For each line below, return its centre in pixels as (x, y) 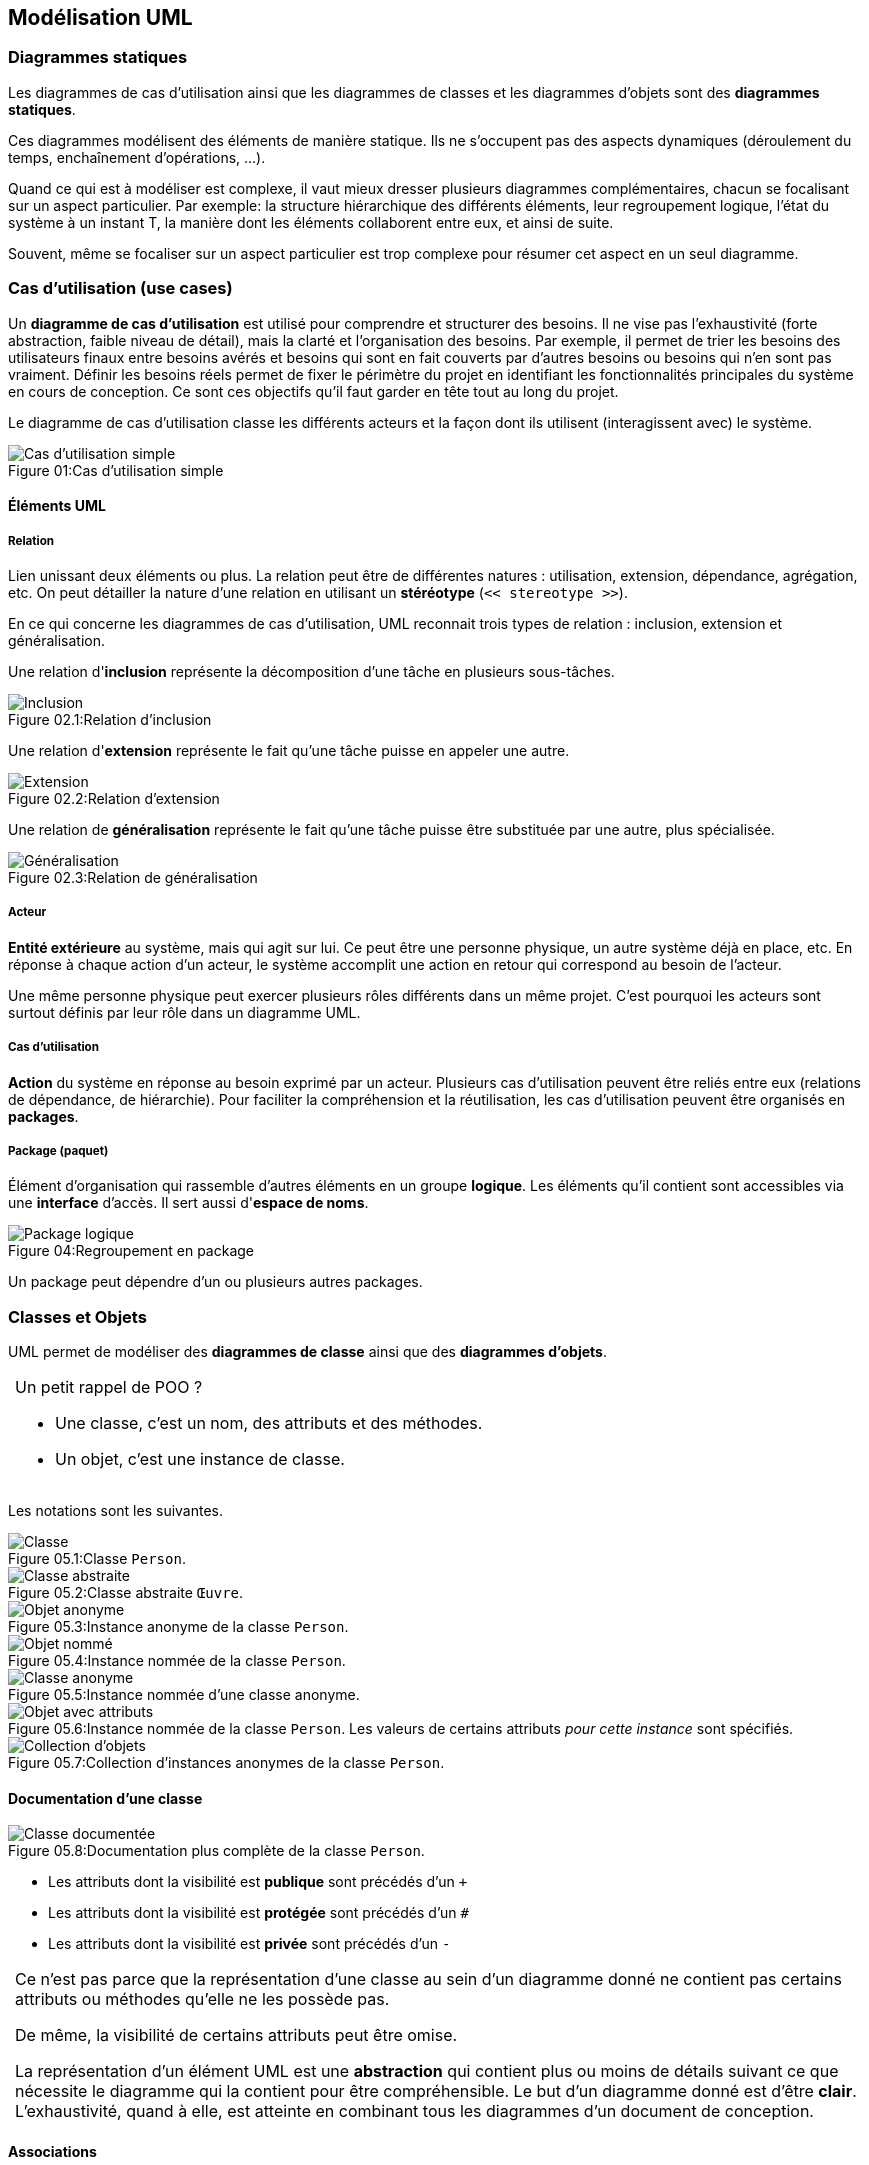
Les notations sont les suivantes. (116, 1511)
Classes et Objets (77, 1316)
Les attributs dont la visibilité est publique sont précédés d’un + (258, 1882)
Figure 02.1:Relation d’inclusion (110, 719)
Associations (52, 2151)
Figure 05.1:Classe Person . (97, 1559)
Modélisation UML (100, 17)
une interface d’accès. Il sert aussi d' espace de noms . (188, 1203)
